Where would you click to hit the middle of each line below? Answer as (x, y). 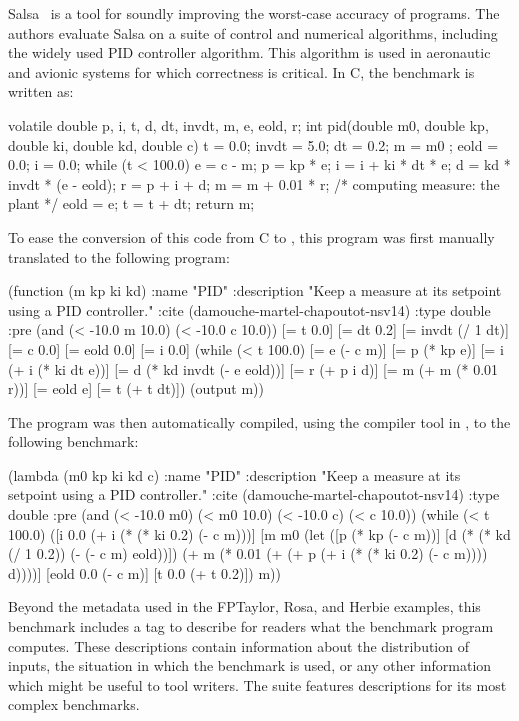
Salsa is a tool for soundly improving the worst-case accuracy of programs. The (254, 13)
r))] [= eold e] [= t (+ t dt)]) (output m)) (136, 388)
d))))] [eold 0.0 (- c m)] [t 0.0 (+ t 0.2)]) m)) (144, 572)
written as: (41, 91)
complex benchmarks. (74, 704)
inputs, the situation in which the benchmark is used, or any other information (250, 665)
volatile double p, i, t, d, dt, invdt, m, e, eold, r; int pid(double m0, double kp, (248, 124)
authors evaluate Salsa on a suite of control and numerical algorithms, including (253, 32)
